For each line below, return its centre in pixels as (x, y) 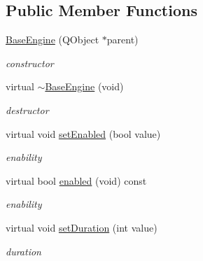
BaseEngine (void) (84, 86)
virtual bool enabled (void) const (76, 180)
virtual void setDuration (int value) (82, 227)
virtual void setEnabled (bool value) (83, 133)
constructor (30, 63)
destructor (27, 110)
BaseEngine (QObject (52, 40)
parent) (122, 40)
